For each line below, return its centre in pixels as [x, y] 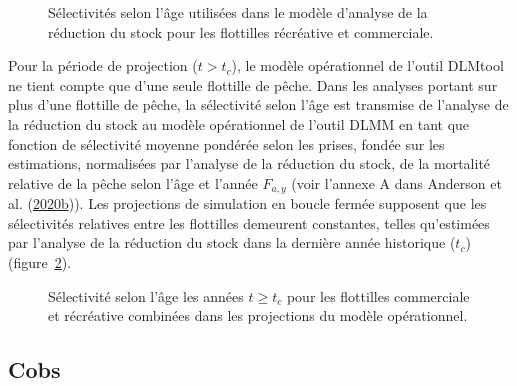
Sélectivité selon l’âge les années [146, 295]
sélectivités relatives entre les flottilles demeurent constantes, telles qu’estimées [249, 222]
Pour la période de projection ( [103, 65]
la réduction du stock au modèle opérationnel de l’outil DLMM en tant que [239, 123]
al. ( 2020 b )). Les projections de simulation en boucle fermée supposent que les [247, 203]
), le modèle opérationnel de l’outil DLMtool [367, 65]
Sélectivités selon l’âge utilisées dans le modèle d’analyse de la [238, 12]
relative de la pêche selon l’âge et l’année [133, 182]
